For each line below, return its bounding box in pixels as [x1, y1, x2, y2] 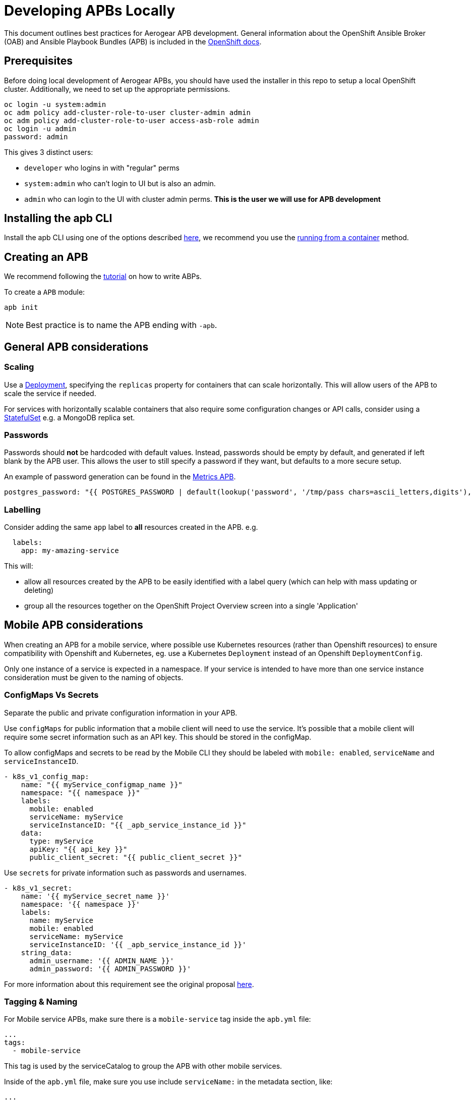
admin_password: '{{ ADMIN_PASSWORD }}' [29, 964, 191, 973]
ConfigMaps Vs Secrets [4, 690, 99, 700]
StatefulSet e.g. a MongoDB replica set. [4, 413, 135, 422]
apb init [4, 303, 38, 312]
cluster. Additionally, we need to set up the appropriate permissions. [4, 84, 230, 93]
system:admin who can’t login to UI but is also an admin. [24, 179, 216, 188]
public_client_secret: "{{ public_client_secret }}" [29, 853, 243, 861]
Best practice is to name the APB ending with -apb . [26, 320, 217, 331]
